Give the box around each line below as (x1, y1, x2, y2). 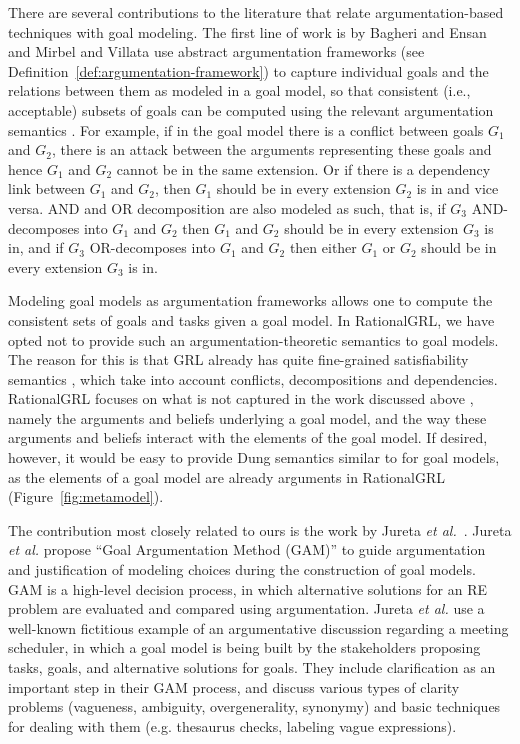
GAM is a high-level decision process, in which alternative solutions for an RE (8, 578, 488, 599)
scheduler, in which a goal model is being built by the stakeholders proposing (8, 637, 481, 658)
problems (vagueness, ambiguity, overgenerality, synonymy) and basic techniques (8, 696, 501, 717)
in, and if (8, 237, 64, 258)
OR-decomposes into (89, 237, 216, 258)
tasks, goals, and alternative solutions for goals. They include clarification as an (8, 657, 496, 677)
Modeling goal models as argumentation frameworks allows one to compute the (8, 290, 493, 311)
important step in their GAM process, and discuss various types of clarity (8, 676, 460, 697)
